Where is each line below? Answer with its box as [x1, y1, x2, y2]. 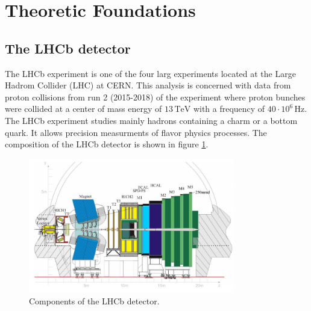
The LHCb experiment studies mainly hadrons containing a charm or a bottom [5, 114, 298, 126]
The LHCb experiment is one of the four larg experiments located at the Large [5, 67, 296, 79]
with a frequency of [193, 102, 265, 115]
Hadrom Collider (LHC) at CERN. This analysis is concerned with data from [5, 79, 291, 91]
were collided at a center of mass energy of [5, 102, 162, 115]
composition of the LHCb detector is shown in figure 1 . [5, 138, 209, 150]
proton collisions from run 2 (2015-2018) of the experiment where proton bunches [5, 90, 306, 103]
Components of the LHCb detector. [29, 295, 160, 307]
